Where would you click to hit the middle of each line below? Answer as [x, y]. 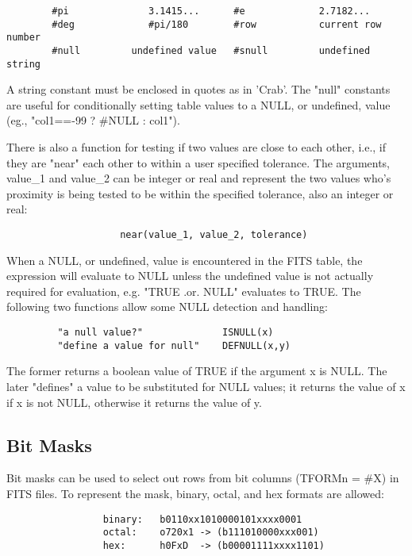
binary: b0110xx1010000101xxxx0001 [202, 519]
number [23, 38]
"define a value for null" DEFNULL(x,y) [174, 345]
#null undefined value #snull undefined [211, 50]
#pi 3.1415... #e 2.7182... [211, 11]
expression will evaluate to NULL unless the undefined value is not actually [190, 276]
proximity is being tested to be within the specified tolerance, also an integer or [200, 193]
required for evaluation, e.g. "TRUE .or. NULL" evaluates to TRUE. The [184, 291]
